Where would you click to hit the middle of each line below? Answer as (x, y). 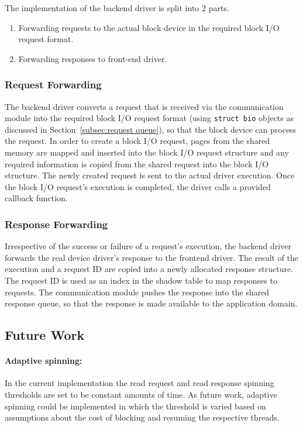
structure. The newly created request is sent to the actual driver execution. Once (150, 175)
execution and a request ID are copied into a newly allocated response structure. (149, 269)
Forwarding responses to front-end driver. (93, 58)
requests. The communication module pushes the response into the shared (137, 292)
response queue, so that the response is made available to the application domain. (151, 303)
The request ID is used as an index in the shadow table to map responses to (141, 280)
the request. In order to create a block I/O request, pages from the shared (137, 141)
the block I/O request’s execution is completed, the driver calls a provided (138, 186)
